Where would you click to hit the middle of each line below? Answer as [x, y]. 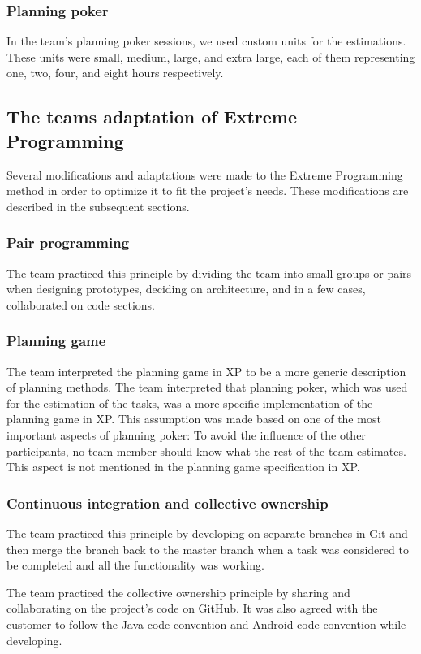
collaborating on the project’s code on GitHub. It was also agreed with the [192, 608]
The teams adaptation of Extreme [152, 117]
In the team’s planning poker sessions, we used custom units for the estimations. [206, 41]
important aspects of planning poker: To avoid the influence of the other [186, 434]
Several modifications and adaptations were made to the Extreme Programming [205, 174]
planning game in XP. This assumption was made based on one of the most [194, 419]
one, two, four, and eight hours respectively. [115, 73]
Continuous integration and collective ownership [168, 502]
